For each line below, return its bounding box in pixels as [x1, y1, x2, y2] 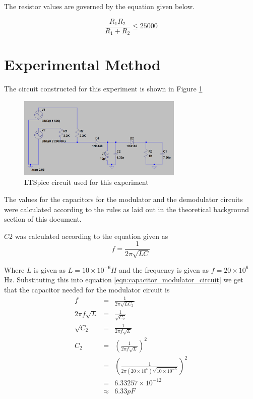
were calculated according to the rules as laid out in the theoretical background [4, 204, 249, 214]
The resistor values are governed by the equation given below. [4, 1, 195, 11]
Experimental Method [4, 54, 161, 75]
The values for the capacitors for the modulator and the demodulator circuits [4, 193, 243, 204]
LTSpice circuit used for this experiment [24, 177, 149, 187]
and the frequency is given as [119, 264, 209, 275]
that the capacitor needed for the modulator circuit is [4, 284, 170, 294]
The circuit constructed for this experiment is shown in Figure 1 [4, 83, 203, 94]
